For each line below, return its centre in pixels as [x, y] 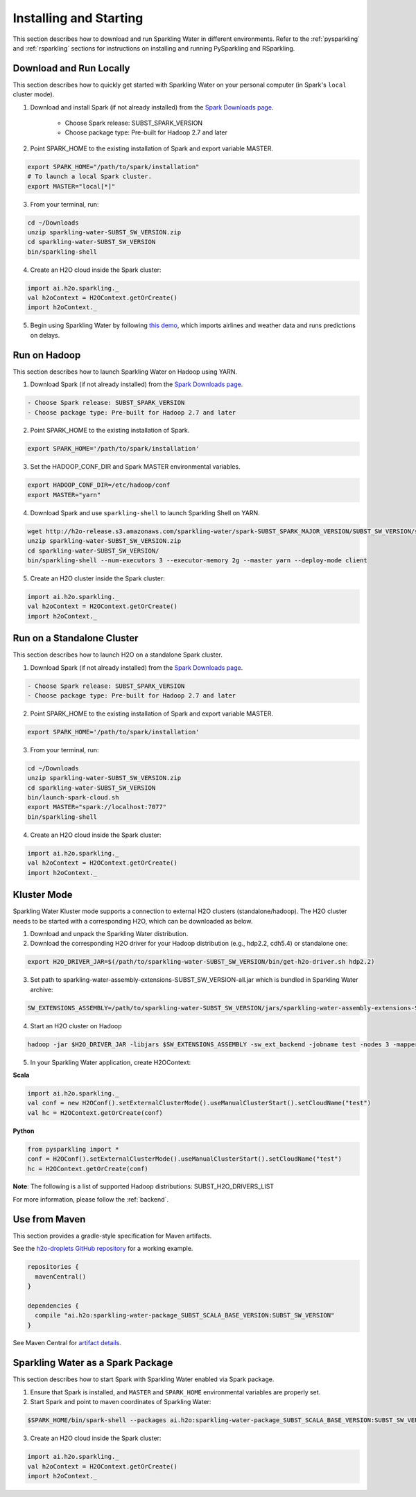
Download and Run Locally [71, 68]
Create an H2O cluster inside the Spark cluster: [98, 578]
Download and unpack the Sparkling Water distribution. [109, 933]
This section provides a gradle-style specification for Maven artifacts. [112, 1236]
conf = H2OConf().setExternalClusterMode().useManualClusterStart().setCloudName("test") [185, 1159]
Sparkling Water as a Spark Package [93, 1363]
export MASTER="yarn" [64, 495]
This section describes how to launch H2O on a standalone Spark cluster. [118, 655]
